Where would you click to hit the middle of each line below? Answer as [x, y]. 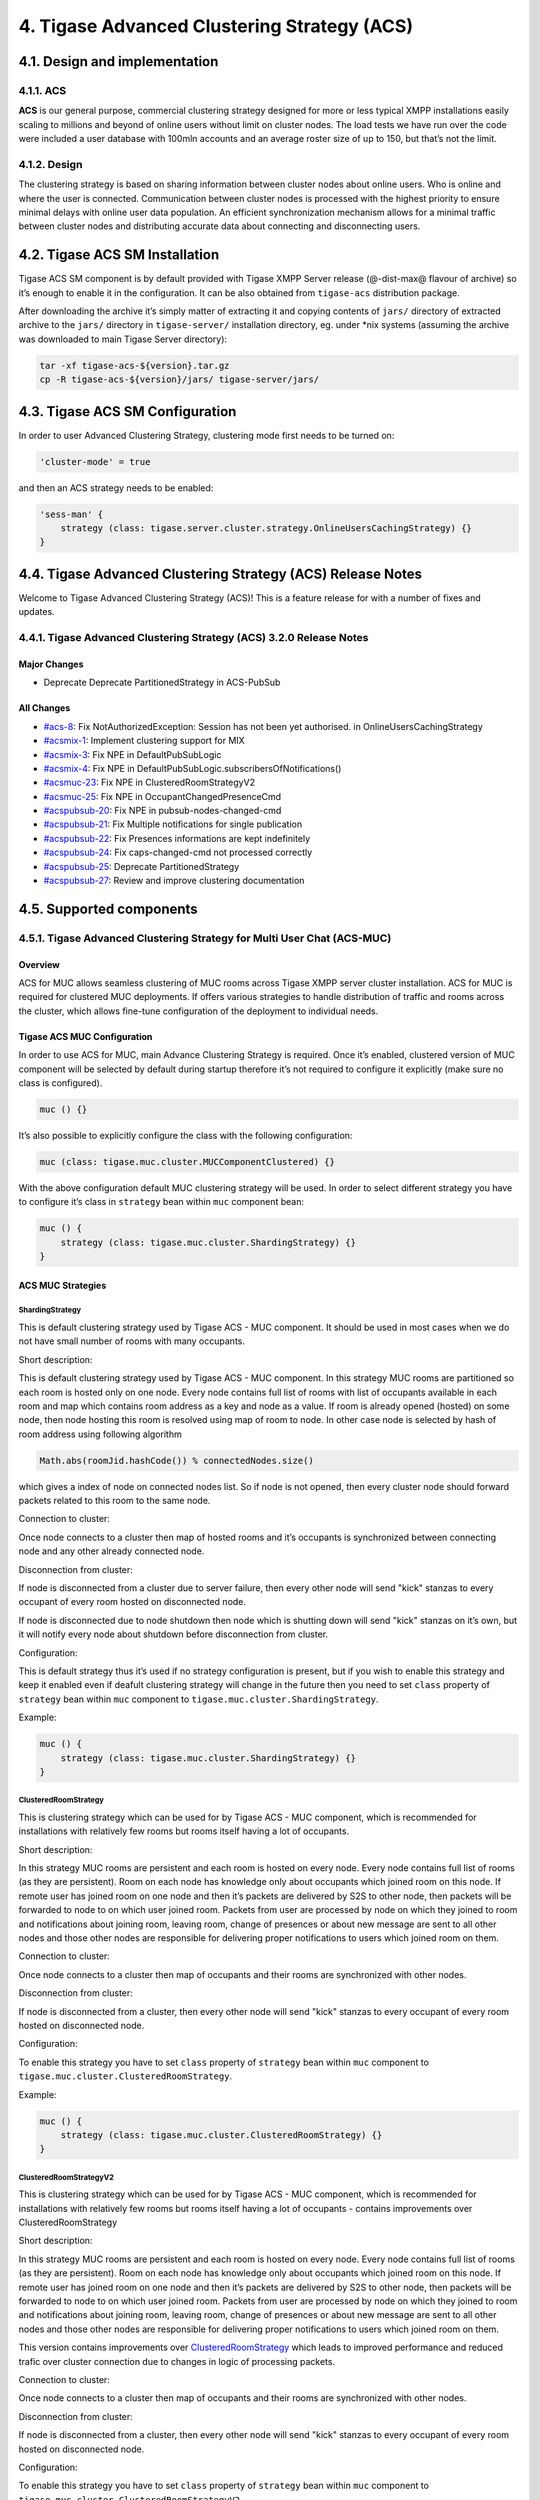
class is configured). [60, 1082]
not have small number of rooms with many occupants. [131, 1341]
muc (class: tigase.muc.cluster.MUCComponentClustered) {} [187, 1161]
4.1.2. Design [50, 164]
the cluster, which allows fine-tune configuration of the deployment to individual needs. [198, 1011]
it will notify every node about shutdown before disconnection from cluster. [173, 1634]
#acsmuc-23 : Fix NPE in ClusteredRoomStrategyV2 [149, 782]
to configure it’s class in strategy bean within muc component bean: [161, 1202]
